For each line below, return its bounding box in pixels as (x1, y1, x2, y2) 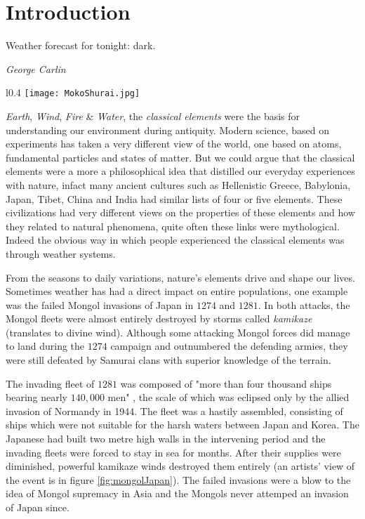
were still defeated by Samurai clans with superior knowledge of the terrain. (6, 353, 331, 367)
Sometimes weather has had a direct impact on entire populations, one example (6, 284, 348, 298)
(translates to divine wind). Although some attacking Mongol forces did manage (6, 324, 350, 339)
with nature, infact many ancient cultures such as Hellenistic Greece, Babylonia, (6, 177, 351, 192)
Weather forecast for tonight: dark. (6, 38, 156, 53)
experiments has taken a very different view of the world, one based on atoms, (6, 136, 342, 151)
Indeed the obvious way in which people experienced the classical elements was (6, 232, 345, 247)
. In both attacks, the (258, 297, 350, 312)
